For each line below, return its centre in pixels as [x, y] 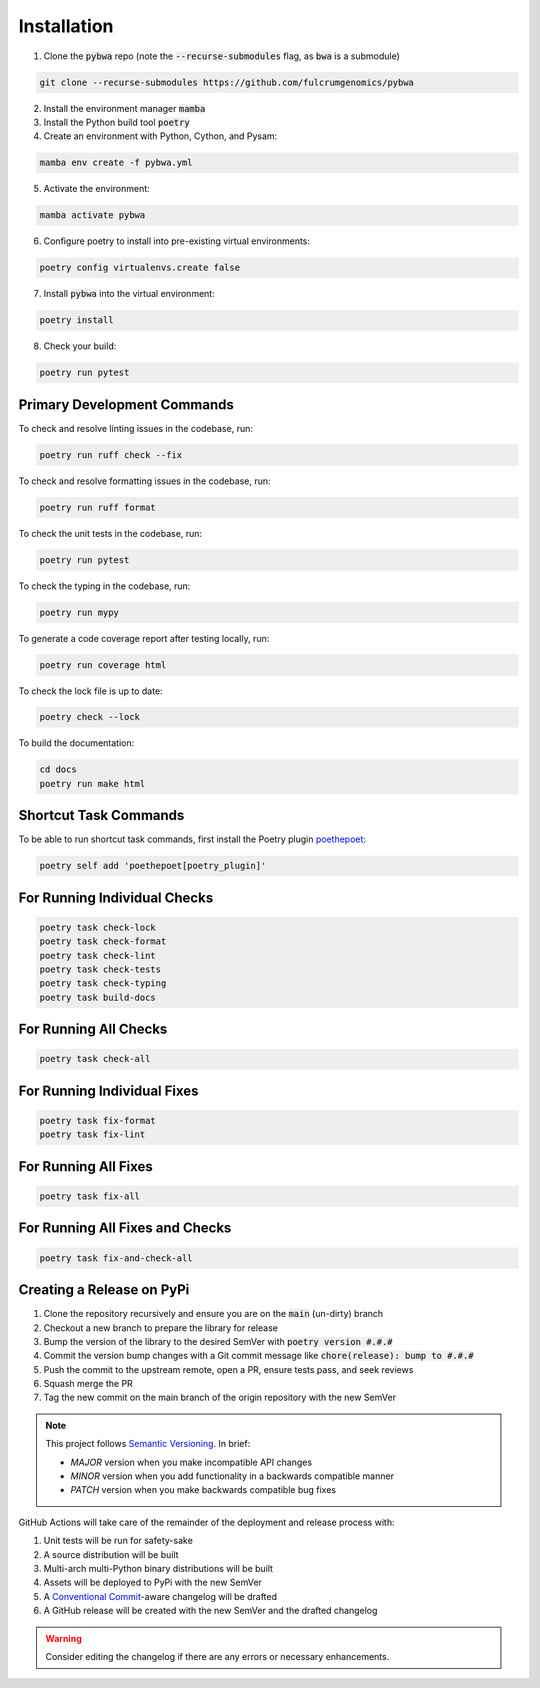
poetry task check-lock [98, 927]
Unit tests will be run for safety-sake [118, 1541]
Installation [66, 26]
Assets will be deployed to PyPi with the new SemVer [152, 1582]
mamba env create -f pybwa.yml [116, 163]
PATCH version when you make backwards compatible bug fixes [203, 1490]
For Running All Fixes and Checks [125, 1228]
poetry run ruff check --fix [111, 454]
